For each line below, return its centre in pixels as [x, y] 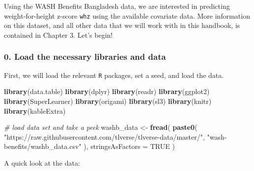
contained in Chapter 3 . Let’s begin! [58, 35]
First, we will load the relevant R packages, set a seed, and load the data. [114, 75]
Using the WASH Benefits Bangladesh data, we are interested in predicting [117, 6]
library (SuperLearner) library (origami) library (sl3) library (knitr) [108, 101]
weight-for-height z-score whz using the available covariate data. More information [127, 15]
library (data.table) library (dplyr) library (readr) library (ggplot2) [107, 91]
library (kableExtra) [35, 110]
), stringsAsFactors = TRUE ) [129, 146]
